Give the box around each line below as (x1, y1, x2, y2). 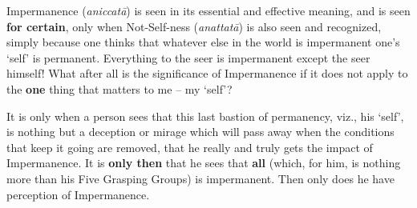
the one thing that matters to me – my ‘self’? (6, 80, 233, 97)
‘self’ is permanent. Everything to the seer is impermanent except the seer (6, 49, 370, 66)
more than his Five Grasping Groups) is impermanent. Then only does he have (6, 170, 395, 186)
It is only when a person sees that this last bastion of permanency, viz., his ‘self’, (6, 107, 404, 124)
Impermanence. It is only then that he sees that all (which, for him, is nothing (6, 154, 401, 171)
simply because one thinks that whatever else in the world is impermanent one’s (6, 34, 400, 50)
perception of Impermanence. (6, 186, 150, 202)
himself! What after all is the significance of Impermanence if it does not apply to (6, 65, 408, 82)
